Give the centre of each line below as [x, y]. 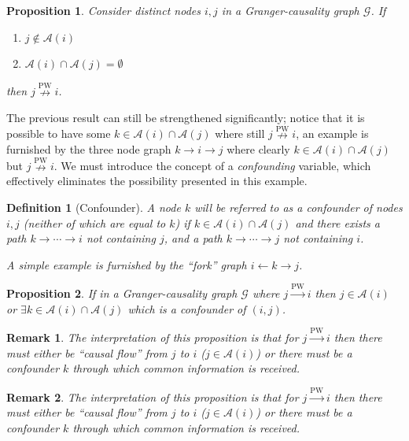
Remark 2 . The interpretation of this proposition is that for [153, 397]
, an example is [332, 133]
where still [240, 133]
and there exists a [337, 222]
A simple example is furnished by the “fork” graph [127, 264]
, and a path [193, 238]
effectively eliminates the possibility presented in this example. [157, 181]
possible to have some [59, 133]
